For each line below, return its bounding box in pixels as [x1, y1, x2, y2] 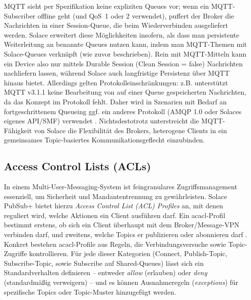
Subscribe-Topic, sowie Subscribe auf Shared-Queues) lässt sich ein [4, 258, 204, 268]
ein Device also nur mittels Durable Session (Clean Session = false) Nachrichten [4, 58, 243, 68]
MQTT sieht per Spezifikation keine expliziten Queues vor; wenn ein [4, 1, 209, 11]
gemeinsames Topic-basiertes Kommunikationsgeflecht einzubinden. [4, 135, 205, 145]
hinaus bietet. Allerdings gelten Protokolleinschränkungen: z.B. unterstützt [4, 77, 228, 87]
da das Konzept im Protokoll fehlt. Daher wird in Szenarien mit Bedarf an [4, 96, 227, 106]
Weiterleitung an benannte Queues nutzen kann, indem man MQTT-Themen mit [4, 39, 247, 49]
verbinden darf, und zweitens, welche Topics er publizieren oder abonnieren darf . [4, 229, 248, 240]
